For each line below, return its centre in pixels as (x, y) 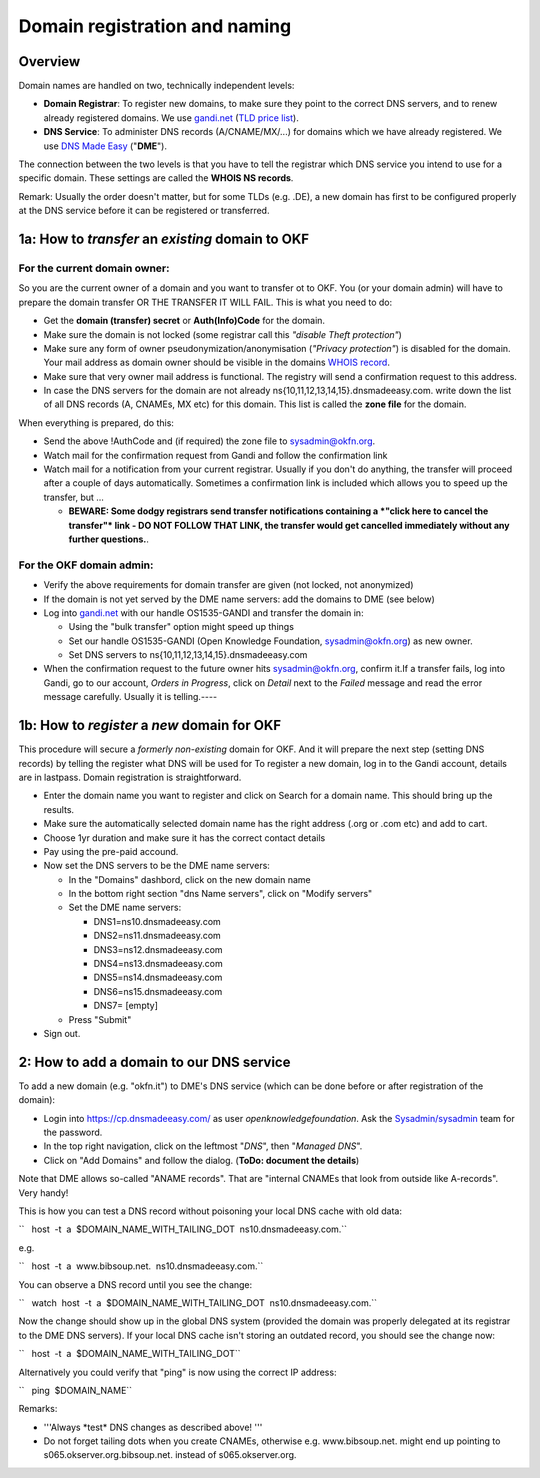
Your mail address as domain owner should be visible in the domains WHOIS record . (216, 362)
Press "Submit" (100, 1019)
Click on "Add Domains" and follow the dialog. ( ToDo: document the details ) (201, 1160)
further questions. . (109, 539)
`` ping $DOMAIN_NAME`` (75, 1390)
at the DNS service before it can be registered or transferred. (144, 211)
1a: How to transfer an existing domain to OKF (164, 239)
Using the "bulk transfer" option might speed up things (181, 627)
